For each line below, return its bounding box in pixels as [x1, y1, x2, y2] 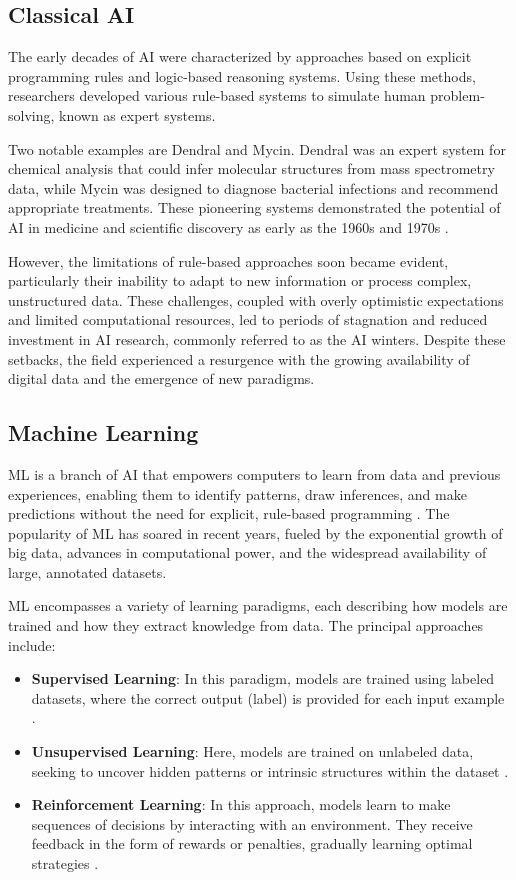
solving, [8, 104, 55, 125]
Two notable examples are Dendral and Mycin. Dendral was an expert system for [8, 138, 506, 159]
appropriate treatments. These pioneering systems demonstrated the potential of [8, 197, 501, 218]
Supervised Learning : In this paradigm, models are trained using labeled [31, 668, 495, 689]
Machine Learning [8, 417, 199, 448]
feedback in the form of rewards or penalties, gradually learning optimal [31, 833, 473, 854]
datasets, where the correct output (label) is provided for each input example [31, 687, 505, 708]
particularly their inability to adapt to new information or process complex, [8, 270, 472, 291]
